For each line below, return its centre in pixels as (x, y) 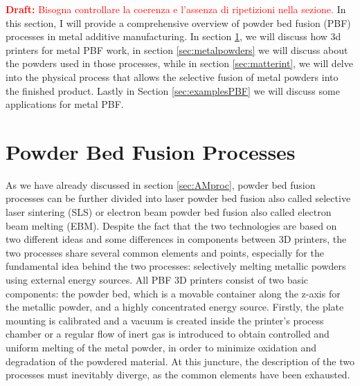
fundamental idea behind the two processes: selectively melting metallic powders (176, 266)
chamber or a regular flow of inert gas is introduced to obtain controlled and (168, 334)
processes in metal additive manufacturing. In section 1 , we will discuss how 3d (173, 36)
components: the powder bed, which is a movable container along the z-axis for (173, 293)
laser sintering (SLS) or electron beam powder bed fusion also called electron (169, 212)
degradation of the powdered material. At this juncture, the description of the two (180, 361)
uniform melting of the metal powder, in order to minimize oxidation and (161, 347)
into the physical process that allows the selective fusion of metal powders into (172, 76)
